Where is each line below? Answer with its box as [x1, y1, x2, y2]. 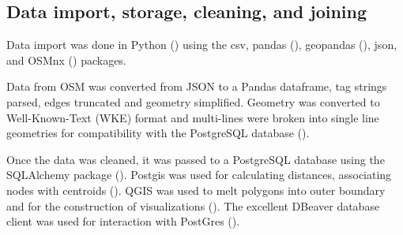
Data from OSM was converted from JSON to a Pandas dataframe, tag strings [6, 78, 387, 95]
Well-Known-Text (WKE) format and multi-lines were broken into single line [6, 109, 379, 125]
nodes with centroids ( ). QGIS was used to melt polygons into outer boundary [6, 181, 386, 198]
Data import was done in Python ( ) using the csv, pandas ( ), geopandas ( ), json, [6, 36, 397, 53]
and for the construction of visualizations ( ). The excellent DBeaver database [6, 197, 380, 214]
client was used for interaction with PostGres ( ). [6, 213, 240, 229]
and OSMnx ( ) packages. [6, 51, 126, 68]
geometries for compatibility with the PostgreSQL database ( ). [6, 125, 310, 141]
